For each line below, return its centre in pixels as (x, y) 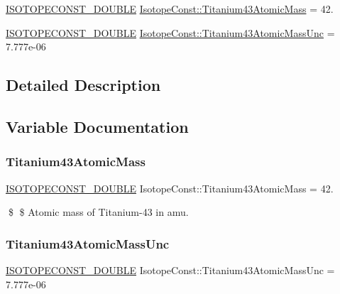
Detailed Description (83, 85)
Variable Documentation (97, 126)
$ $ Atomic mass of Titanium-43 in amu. (98, 212)
